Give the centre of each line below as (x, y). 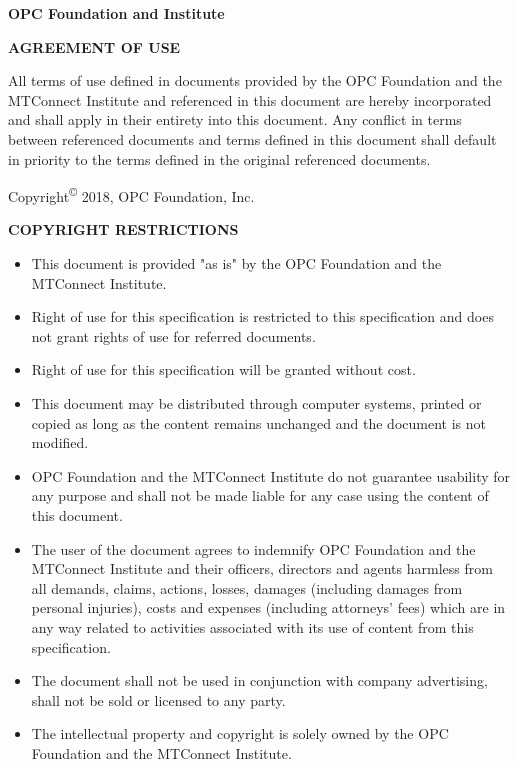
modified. (60, 442)
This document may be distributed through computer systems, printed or (256, 402)
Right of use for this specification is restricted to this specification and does (262, 316)
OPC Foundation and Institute (116, 13)
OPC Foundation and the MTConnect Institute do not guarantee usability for (271, 475)
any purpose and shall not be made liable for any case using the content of (260, 495)
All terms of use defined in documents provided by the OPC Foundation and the (255, 80)
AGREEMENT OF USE (94, 46)
